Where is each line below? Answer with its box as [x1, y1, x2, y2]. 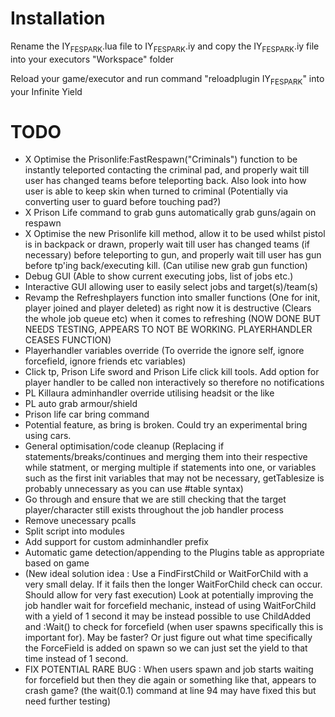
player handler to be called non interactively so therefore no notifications [24, 377, 325, 389]
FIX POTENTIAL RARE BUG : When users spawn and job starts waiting [24, 663, 314, 676]
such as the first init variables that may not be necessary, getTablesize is [24, 472, 325, 484]
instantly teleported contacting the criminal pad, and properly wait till [24, 164, 310, 176]
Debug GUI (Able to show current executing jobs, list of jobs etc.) [24, 270, 294, 282]
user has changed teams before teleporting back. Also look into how [24, 175, 307, 187]
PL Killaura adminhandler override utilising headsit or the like [24, 387, 275, 399]
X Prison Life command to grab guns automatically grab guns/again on [24, 207, 317, 219]
